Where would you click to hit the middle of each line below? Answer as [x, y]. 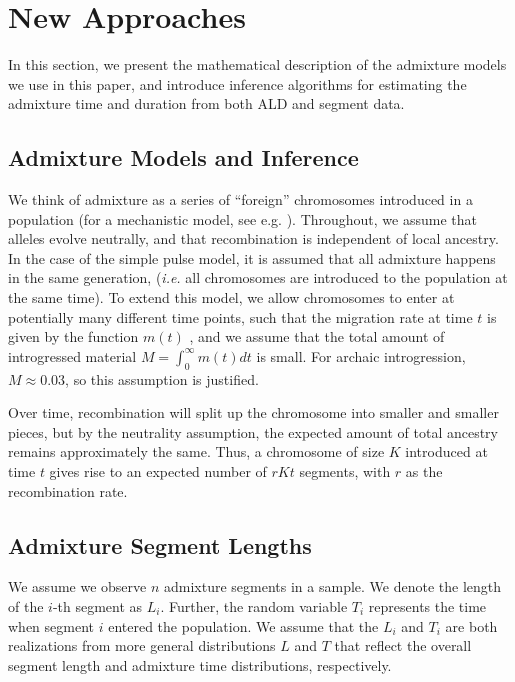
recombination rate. [68, 490]
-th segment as [97, 606]
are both [471, 625]
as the [424, 471]
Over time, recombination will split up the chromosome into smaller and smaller [253, 412]
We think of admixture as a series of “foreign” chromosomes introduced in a [240, 199]
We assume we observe [77, 586]
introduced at [446, 451]
